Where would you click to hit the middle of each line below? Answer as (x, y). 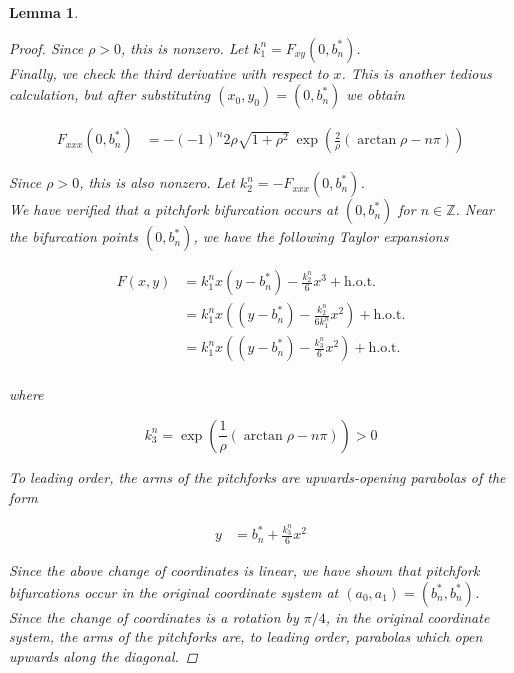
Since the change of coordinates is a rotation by (154, 616)
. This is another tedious (416, 72)
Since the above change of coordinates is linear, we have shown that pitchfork (244, 570)
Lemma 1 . (44, 12)
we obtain (375, 94)
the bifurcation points (73, 236)
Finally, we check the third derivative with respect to (169, 72)
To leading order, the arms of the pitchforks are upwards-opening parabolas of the (257, 476)
